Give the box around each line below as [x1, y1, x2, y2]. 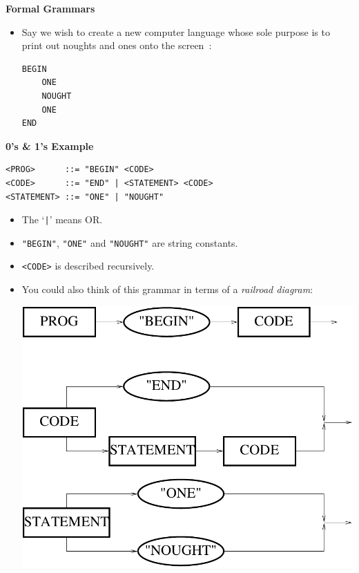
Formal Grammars [6, 1, 95, 15]
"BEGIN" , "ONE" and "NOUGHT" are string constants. [21, 235, 238, 250]
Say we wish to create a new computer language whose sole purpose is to [21, 24, 330, 39]
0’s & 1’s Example [6, 138, 94, 153]
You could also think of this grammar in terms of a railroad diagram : [21, 282, 313, 297]
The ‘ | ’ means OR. [21, 212, 103, 227]
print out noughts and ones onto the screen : [21, 38, 212, 53]
